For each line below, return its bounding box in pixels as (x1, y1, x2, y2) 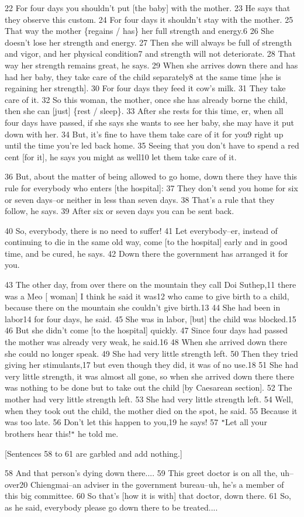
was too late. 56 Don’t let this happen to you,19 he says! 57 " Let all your (5, 416, 267, 428)
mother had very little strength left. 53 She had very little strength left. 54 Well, (5, 393, 293, 405)
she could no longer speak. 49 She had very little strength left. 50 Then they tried (5, 347, 298, 359)
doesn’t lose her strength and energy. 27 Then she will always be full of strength (5, 36, 292, 48)
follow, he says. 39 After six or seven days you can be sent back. (5, 205, 234, 217)
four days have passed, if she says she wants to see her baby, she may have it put (5, 116, 295, 128)
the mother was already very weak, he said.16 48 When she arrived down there (5, 336, 288, 348)
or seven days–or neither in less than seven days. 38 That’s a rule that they (5, 193, 275, 205)
